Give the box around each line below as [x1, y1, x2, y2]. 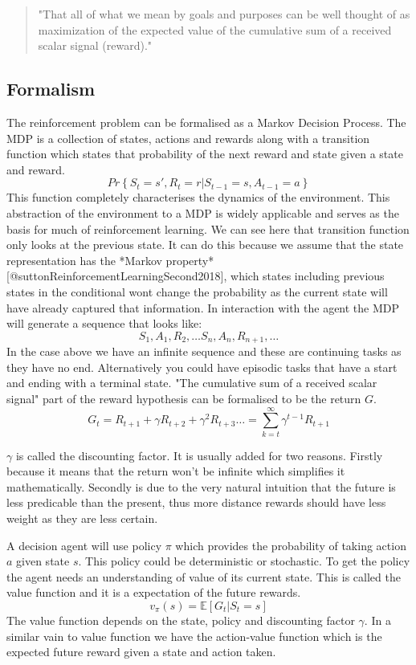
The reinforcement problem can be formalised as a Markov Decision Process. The [6, 113, 406, 130]
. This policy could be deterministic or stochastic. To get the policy [78, 553, 410, 569]
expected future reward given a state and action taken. [6, 643, 276, 660]
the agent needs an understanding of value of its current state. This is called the [6, 568, 401, 585]
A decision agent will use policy [6, 536, 162, 553]
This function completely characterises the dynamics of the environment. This [6, 189, 390, 206]
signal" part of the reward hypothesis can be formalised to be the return [6, 390, 361, 406]
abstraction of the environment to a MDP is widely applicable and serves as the [6, 204, 399, 221]
